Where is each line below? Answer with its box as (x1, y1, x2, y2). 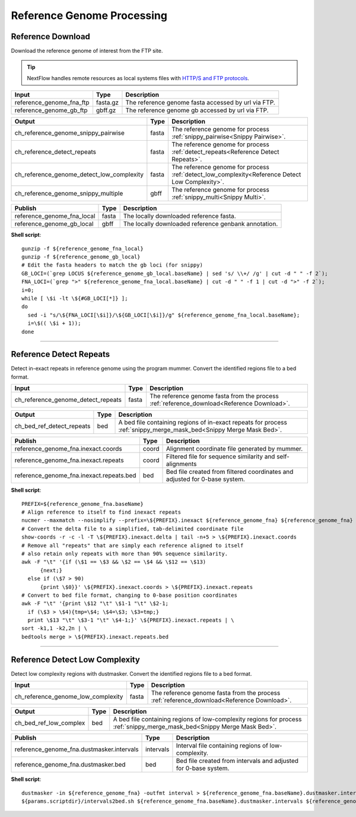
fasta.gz (96, 99, 119, 107)
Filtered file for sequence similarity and (166, 452, 275, 461)
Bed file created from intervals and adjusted (176, 757, 299, 765)
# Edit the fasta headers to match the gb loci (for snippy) (21, 262, 203, 268)
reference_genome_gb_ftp (14, 106, 88, 115)
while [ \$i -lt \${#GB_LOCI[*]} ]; (21, 294, 128, 302)
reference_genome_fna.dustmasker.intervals (14, 745, 139, 753)
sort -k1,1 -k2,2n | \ (21, 625, 88, 632)
